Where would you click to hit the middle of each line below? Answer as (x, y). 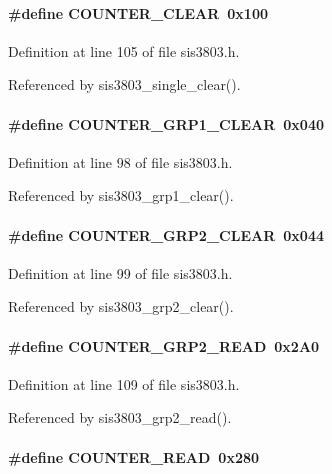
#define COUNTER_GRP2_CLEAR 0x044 (166, 234)
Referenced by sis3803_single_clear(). (124, 84)
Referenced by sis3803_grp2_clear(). (121, 306)
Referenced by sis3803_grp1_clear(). (121, 195)
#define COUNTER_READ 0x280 (134, 456)
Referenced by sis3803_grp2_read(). (120, 417)
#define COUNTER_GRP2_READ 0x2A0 (164, 345)
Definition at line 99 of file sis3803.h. (120, 272)
